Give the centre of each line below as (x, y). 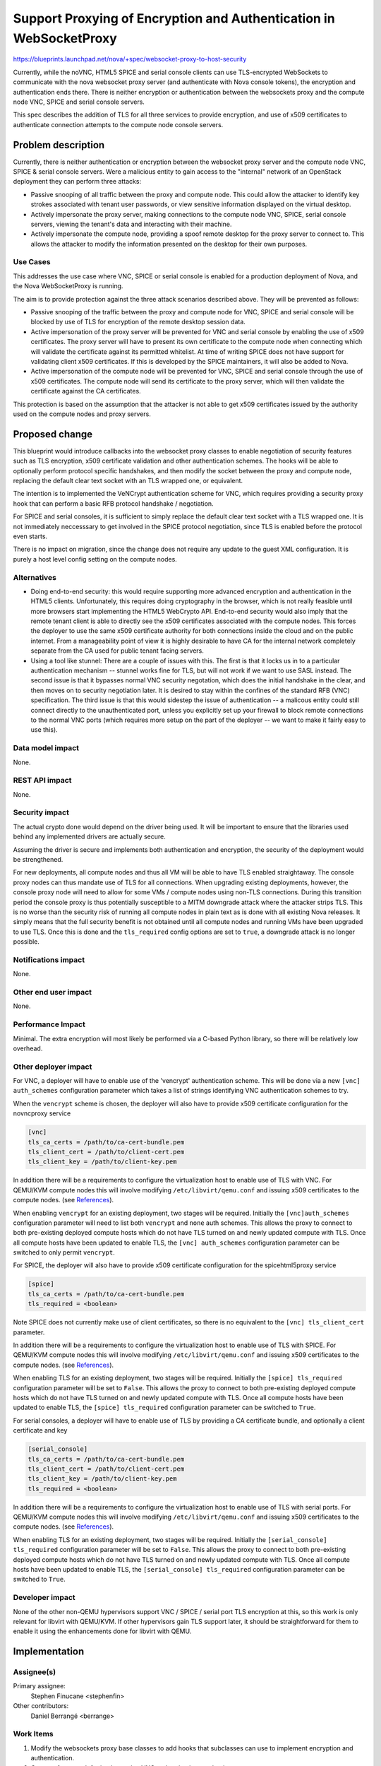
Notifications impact (49, 959)
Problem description (59, 145)
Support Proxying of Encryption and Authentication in (174, 18)
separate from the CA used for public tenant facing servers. (117, 651)
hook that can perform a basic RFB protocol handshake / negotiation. (114, 503)
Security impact (41, 812)
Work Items (33, 1734)
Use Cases (32, 262)
